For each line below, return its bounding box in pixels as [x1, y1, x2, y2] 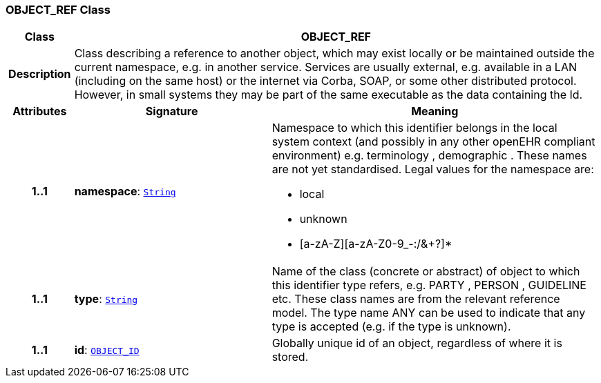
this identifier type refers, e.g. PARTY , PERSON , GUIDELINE [271, 278, 586, 293]
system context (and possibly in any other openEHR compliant [271, 135, 595, 149]
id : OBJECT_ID [74, 343, 140, 357]
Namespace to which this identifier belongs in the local [271, 121, 557, 135]
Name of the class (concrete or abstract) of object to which [271, 264, 580, 279]
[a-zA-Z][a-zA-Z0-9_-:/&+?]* [299, 237, 452, 251]
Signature [145, 104, 198, 119]
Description [8, 67, 71, 81]
